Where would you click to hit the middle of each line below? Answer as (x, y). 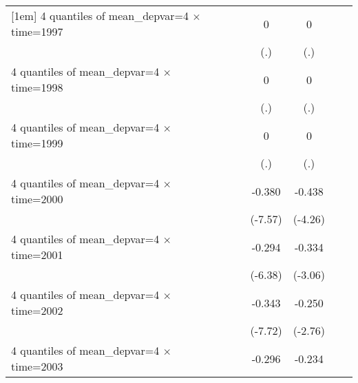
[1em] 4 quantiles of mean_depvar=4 (100, 15)
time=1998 (37, 87)
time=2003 (37, 366)
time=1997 (37, 31)
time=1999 (37, 143)
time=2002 (37, 310)
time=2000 (37, 199)
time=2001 (37, 255)
